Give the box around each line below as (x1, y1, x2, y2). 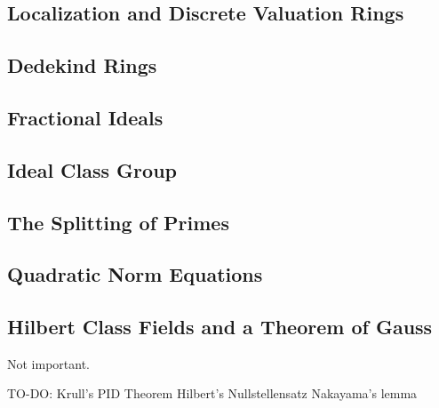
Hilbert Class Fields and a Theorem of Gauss (7, 313, 433, 340)
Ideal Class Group (7, 156, 177, 183)
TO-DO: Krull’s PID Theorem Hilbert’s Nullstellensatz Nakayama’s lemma (7, 384, 418, 403)
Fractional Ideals (7, 103, 164, 131)
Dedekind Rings (7, 52, 157, 79)
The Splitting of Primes (7, 208, 229, 236)
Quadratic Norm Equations (7, 260, 263, 288)
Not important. (7, 354, 91, 372)
